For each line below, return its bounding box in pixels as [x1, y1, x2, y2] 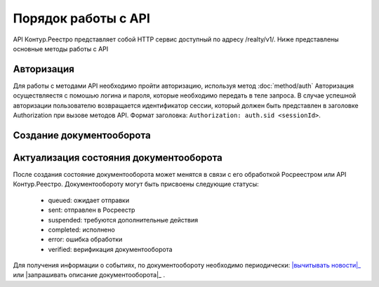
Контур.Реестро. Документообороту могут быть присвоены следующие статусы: [13, 180, 259, 189]
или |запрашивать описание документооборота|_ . [13, 271, 165, 279]
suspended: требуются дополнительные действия [48, 215, 199, 224]
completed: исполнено [48, 225, 115, 234]
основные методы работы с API [13, 44, 109, 53]
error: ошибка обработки [48, 235, 123, 243]
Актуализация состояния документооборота [13, 152, 222, 163]
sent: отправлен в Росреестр [48, 206, 135, 214]
